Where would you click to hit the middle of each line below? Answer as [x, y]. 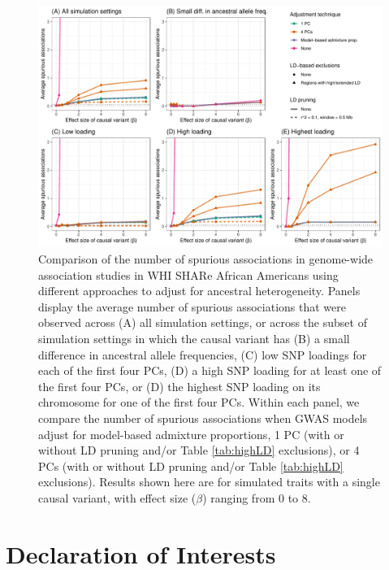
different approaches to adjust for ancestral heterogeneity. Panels [199, 291]
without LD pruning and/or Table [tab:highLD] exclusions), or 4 [199, 450]
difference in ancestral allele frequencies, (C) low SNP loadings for [203, 354]
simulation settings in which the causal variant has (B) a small [194, 339]
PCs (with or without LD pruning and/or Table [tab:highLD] [191, 466]
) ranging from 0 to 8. [257, 497]
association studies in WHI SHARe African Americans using [188, 274]
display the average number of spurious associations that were [192, 306]
